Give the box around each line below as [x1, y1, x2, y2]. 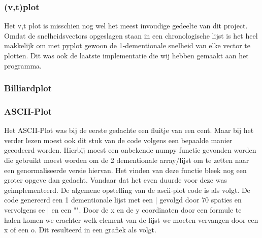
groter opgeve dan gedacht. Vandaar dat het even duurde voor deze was [4, 175, 227, 185]
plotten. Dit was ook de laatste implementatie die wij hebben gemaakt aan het [4, 50, 249, 60]
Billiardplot [4, 82, 52, 94]
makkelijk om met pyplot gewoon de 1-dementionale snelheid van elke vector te [4, 40, 251, 51]
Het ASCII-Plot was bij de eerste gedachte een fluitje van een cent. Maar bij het [4, 125, 254, 135]
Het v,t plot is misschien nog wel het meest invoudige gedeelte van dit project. [4, 20, 248, 31]
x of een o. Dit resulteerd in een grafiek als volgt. [4, 224, 156, 235]
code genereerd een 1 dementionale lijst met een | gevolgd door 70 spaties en [4, 194, 242, 205]
